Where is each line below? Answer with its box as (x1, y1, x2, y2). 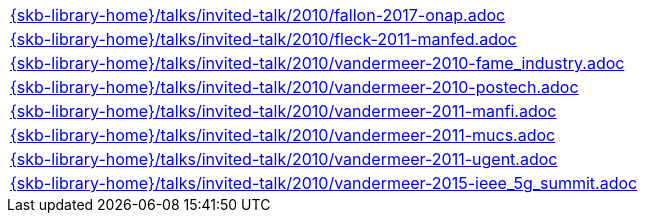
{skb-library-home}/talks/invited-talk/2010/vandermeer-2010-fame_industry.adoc (10, 53, 625, 73)
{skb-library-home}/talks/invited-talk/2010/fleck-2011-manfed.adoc (10, 29, 517, 49)
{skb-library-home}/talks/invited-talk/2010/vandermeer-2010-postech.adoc (10, 77, 579, 97)
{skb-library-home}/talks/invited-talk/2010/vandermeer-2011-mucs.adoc (10, 125, 556, 145)
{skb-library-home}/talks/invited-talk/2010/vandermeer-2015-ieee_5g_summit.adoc (10, 173, 638, 193)
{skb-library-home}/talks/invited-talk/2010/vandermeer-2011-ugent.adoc (10, 149, 558, 169)
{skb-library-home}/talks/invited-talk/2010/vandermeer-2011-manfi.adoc (10, 101, 557, 121)
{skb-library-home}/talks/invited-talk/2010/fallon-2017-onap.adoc (10, 5, 506, 25)
